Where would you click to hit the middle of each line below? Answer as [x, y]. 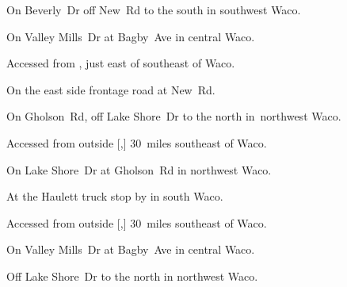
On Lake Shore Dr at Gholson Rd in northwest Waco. [139, 169]
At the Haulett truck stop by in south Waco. [115, 196]
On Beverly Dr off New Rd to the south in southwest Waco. [154, 10]
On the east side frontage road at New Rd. [111, 89]
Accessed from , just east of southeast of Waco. [121, 63]
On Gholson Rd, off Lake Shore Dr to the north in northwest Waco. [174, 116]
